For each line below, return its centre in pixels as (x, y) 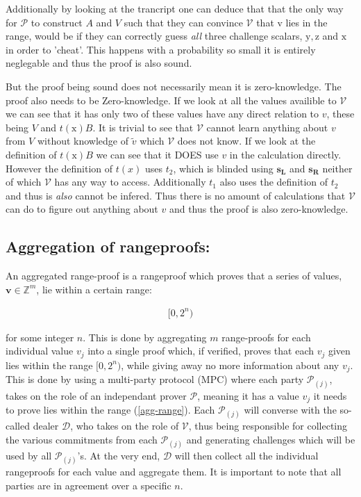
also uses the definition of (274, 182)
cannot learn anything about (267, 127)
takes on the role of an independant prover (96, 395)
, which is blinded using (223, 168)
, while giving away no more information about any (230, 365)
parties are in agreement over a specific (89, 485)
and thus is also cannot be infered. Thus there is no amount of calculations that (176, 195)
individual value (40, 351)
